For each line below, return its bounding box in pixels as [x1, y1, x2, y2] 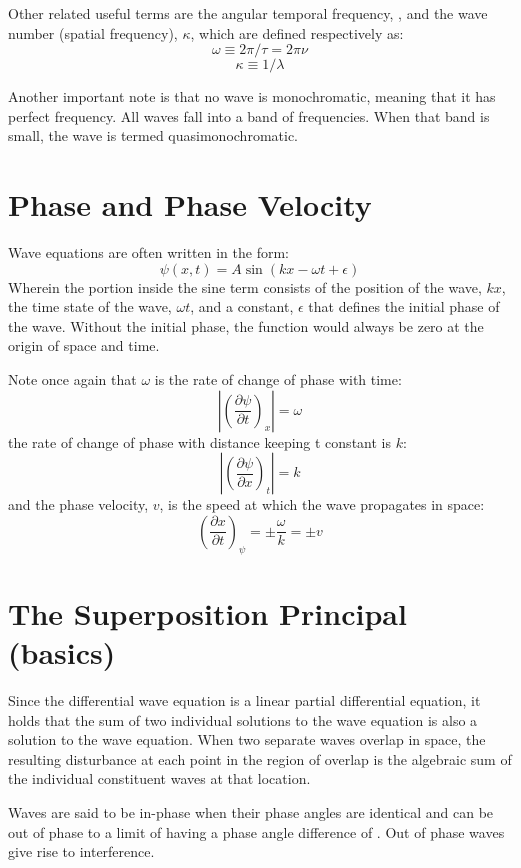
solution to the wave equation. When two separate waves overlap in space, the [8, 729, 486, 750]
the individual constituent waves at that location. [8, 768, 311, 789]
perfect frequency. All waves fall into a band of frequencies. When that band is [8, 105, 490, 126]
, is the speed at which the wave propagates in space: [159, 494, 485, 515]
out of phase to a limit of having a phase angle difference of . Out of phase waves [8, 821, 505, 842]
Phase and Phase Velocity [8, 184, 372, 225]
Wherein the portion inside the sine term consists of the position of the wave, [8, 276, 482, 297]
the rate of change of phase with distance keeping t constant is [8, 431, 391, 452]
